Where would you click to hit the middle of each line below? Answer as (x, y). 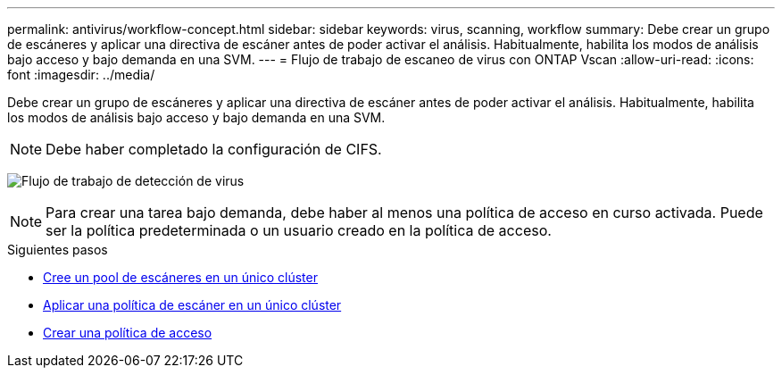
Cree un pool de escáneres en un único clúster (180, 277)
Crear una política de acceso (128, 333)
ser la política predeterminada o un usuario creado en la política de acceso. (299, 230)
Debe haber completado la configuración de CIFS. (214, 149)
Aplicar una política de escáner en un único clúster (192, 305)
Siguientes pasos (58, 250)
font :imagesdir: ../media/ (81, 75)
